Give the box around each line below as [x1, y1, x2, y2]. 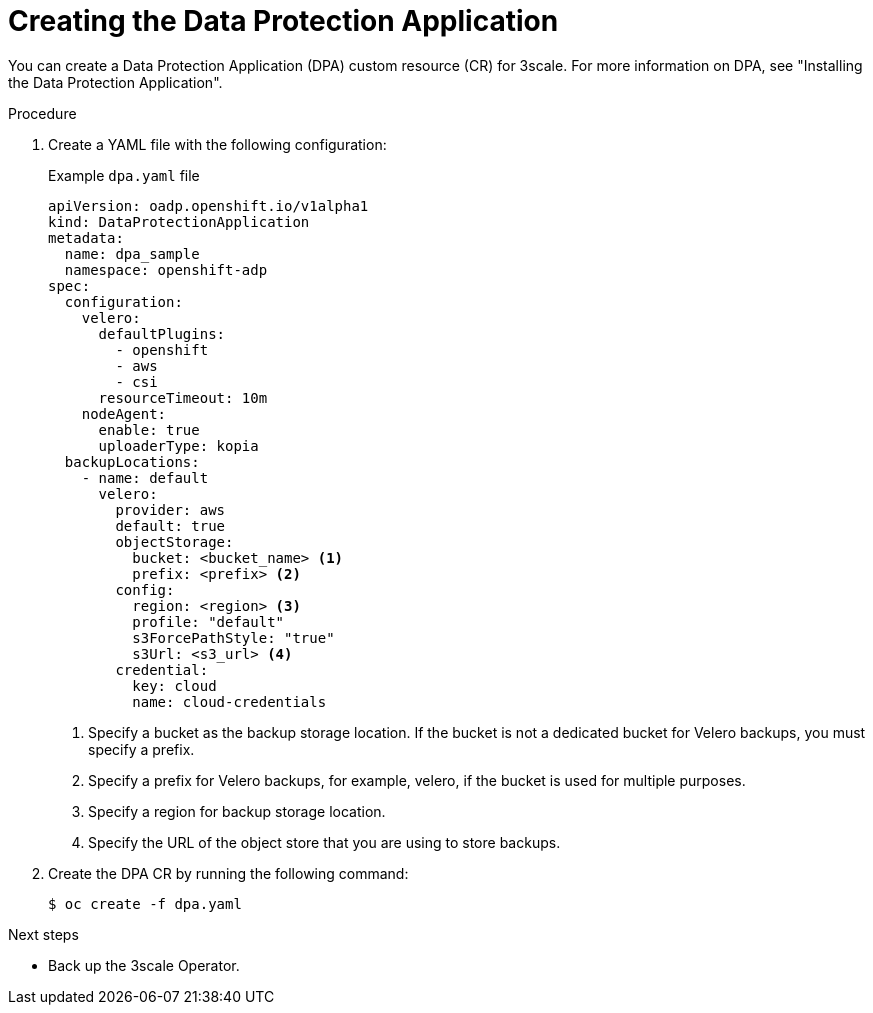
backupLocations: [64, 453, 200, 470]
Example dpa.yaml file [48, 166, 200, 184]
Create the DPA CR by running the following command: [48, 864, 409, 882]
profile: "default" [132, 613, 285, 630]
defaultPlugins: [98, 325, 226, 342]
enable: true [98, 421, 200, 438]
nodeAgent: [81, 405, 167, 422]
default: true [115, 517, 226, 534]
